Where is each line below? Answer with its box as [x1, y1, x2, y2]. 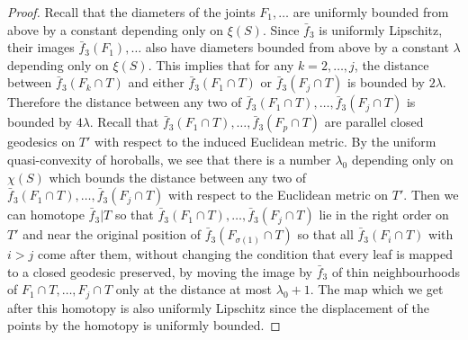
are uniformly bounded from [292, 3, 449, 21]
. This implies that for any [148, 55, 294, 74]
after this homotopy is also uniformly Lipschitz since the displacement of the [7, 298, 429, 317]
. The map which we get [310, 280, 444, 299]
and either [128, 73, 184, 92]
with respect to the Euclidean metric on [167, 185, 389, 204]
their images [7, 38, 75, 57]
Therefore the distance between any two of [7, 93, 242, 112]
